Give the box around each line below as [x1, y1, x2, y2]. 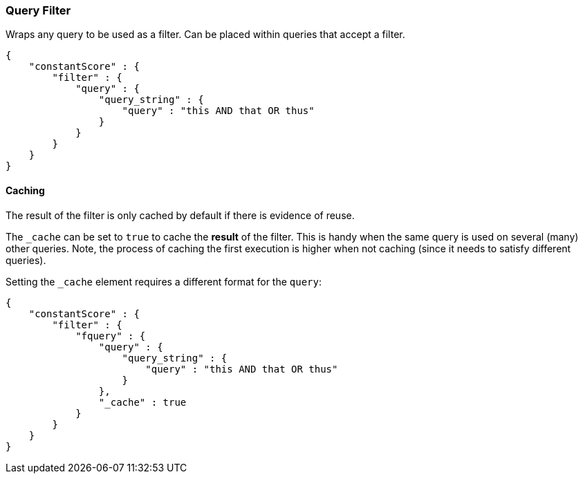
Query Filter [6, 3, 71, 17]
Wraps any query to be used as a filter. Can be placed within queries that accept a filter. [6, 28, 405, 41]
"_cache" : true [98, 396, 187, 408]
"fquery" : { [75, 330, 146, 341]
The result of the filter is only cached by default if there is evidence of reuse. [6, 209, 355, 221]
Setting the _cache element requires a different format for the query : [6, 275, 322, 288]
